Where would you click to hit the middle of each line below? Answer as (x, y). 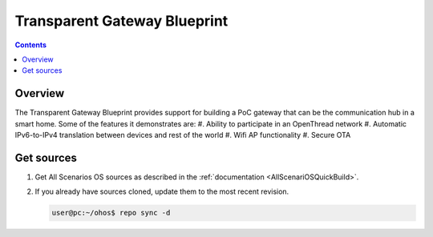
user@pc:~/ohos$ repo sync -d (111, 213)
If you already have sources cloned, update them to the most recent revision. (162, 191)
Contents (31, 45)
